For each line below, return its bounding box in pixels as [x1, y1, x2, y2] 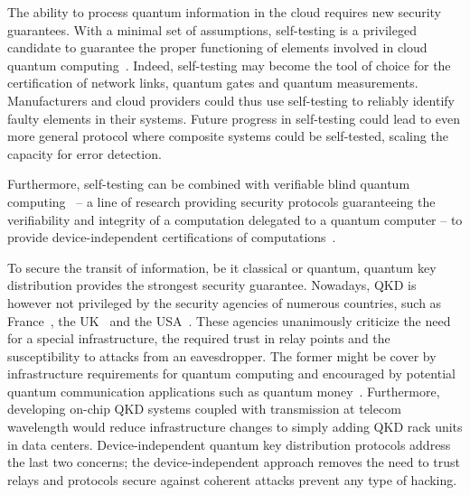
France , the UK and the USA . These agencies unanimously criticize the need [7, 311, 451, 330]
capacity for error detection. [7, 144, 162, 163]
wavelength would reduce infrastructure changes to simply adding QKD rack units [7, 417, 463, 436]
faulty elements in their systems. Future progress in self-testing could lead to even [7, 108, 461, 127]
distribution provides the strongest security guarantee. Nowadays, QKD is [7, 276, 417, 294]
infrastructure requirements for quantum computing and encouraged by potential [7, 364, 456, 383]
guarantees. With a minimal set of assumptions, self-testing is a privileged [7, 20, 417, 39]
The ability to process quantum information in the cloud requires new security [7, 3, 442, 21]
